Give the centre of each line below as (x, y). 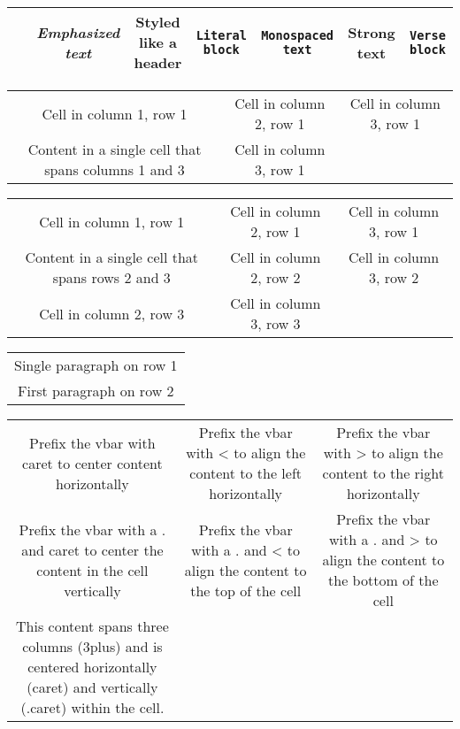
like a (157, 42)
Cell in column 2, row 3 (112, 313)
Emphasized (78, 32)
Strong (372, 32)
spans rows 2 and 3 (111, 277)
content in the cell (92, 570)
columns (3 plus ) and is (92, 646)
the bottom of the (383, 580)
